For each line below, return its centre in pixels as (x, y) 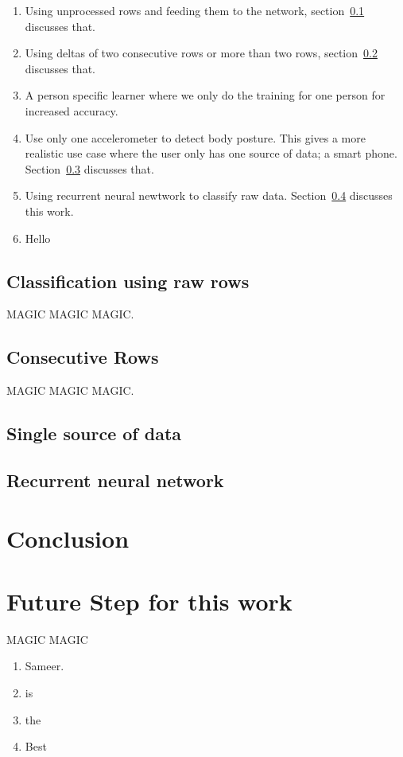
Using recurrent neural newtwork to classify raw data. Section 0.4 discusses (209, 195)
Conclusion (68, 538)
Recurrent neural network (115, 480)
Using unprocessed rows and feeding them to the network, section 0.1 (195, 10)
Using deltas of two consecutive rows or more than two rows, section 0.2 (201, 53)
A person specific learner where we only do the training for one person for (205, 95)
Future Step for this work (149, 601)
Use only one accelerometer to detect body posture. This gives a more (195, 137)
